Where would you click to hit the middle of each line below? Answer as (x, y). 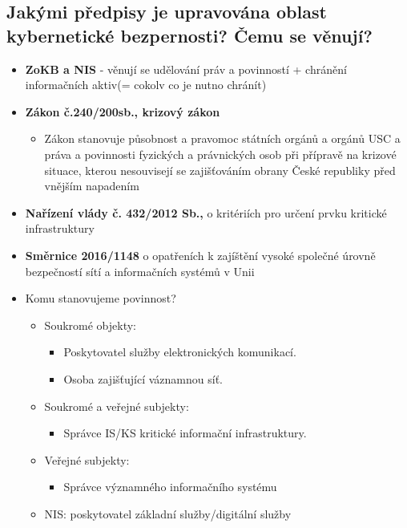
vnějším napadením (92, 186)
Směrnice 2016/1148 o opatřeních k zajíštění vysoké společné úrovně (200, 255)
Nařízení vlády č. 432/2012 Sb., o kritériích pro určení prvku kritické (206, 212)
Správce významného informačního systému (170, 487)
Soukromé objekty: (90, 325)
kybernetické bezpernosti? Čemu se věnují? (189, 35)
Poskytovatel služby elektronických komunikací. (180, 352)
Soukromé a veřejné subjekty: (117, 406)
